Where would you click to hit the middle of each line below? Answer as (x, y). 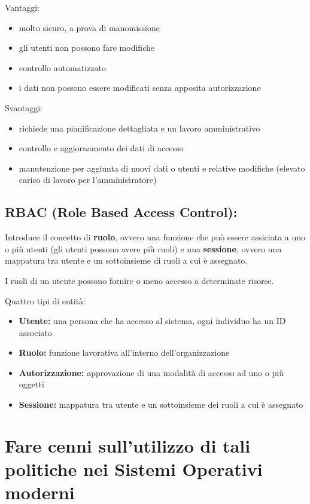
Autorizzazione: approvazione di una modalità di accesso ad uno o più (151, 372)
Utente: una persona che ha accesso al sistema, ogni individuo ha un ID (152, 321)
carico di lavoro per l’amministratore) (88, 180)
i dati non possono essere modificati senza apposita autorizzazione (140, 88)
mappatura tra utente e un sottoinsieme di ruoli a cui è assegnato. (126, 260)
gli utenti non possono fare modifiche (86, 48)
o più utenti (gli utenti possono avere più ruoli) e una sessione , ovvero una (143, 248)
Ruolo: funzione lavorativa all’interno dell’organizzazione (124, 352)
